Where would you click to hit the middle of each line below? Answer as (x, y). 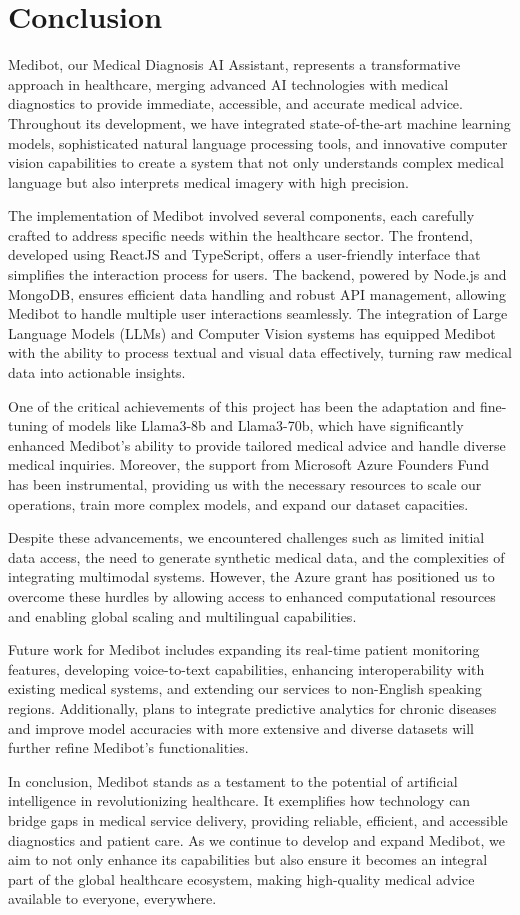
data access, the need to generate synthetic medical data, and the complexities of (256, 556)
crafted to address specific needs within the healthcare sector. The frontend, (240, 234)
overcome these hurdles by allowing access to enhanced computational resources (252, 595)
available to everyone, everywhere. (112, 898)
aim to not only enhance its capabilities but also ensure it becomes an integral (248, 859)
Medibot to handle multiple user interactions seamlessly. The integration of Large (258, 313)
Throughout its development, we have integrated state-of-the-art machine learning (259, 122)
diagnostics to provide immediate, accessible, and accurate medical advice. (235, 103)
